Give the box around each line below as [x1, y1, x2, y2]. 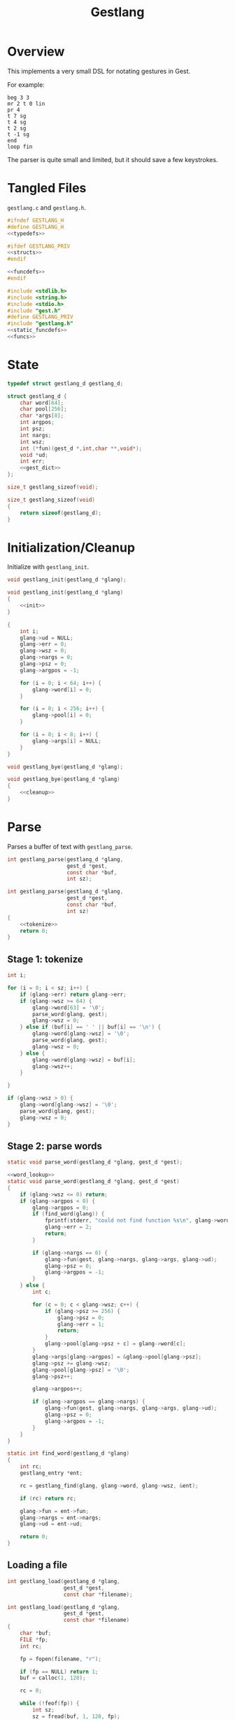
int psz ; [20, 425, 45, 432]
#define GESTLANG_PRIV [7, 314, 73, 321]
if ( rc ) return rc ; [20, 1495, 77, 1502]
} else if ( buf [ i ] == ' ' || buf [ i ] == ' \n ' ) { [20, 1024, 162, 1031]
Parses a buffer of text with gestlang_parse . [7, 842, 133, 851]
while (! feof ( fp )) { [20, 1700, 80, 1707]
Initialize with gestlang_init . [7, 563, 90, 571]
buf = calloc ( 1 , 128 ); [20, 1674, 86, 1681]
